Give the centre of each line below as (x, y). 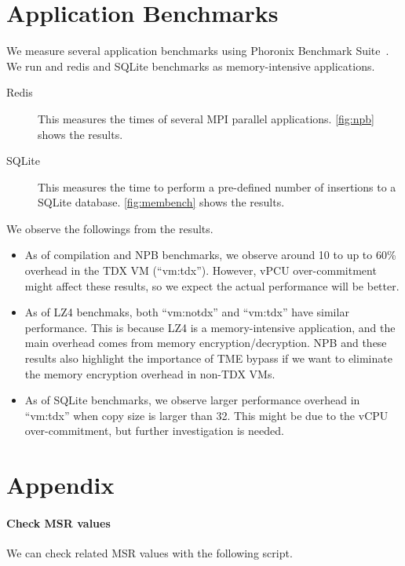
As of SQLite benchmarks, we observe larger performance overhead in (192, 400)
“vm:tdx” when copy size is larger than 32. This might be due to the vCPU (206, 415)
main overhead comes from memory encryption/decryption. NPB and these (206, 343)
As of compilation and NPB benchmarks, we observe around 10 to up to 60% (210, 255)
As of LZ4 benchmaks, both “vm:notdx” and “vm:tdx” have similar (187, 312)
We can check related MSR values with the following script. (150, 553)
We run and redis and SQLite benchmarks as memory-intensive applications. (191, 66)
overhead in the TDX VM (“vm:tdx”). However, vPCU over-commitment (201, 270)
